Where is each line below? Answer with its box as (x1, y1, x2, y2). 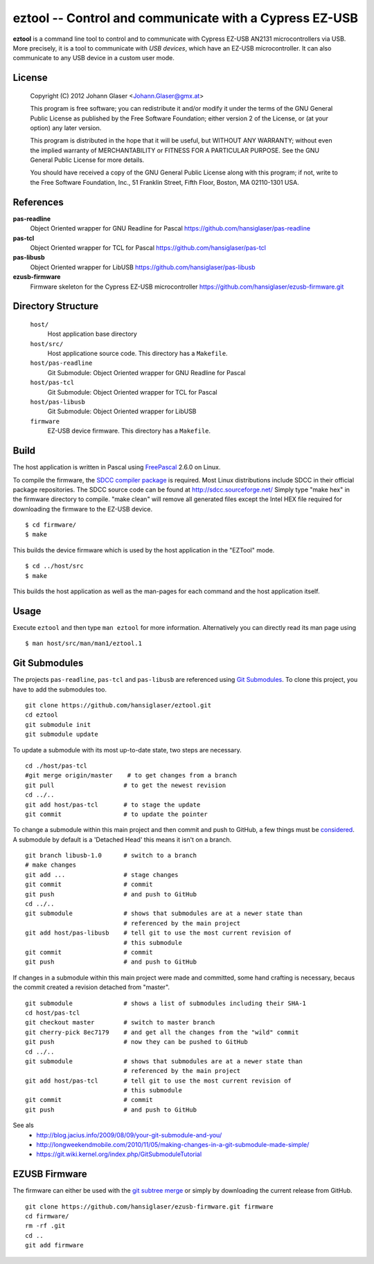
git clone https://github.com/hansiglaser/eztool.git (25, 701, 211, 709)
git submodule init (25, 721, 91, 728)
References (12, 196, 64, 208)
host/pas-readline (30, 359, 93, 367)
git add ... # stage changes (25, 871, 179, 878)
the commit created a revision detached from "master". (12, 983, 170, 991)
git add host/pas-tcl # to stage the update (25, 800, 201, 809)
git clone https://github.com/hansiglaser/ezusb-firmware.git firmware (25, 1202, 274, 1211)
